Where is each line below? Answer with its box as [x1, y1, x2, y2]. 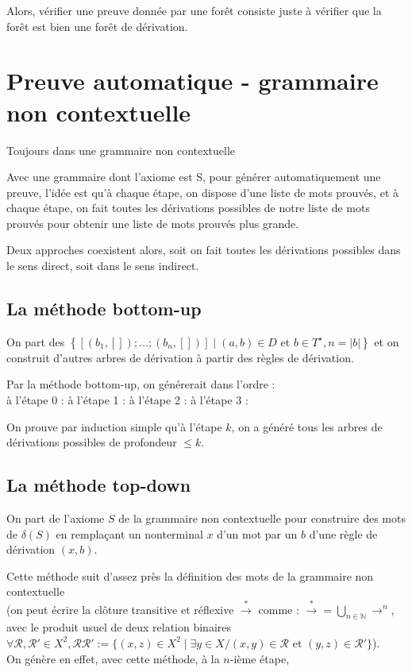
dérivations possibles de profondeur [6, 434, 177, 450]
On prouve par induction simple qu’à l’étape [6, 418, 222, 434]
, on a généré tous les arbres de [231, 418, 383, 434]
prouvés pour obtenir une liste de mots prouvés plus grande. [6, 214, 299, 231]
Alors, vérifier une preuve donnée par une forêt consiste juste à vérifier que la [6, 2, 382, 18]
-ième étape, [229, 650, 290, 666]
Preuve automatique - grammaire [6, 64, 379, 97]
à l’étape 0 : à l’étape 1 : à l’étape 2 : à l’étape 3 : [6, 392, 248, 408]
